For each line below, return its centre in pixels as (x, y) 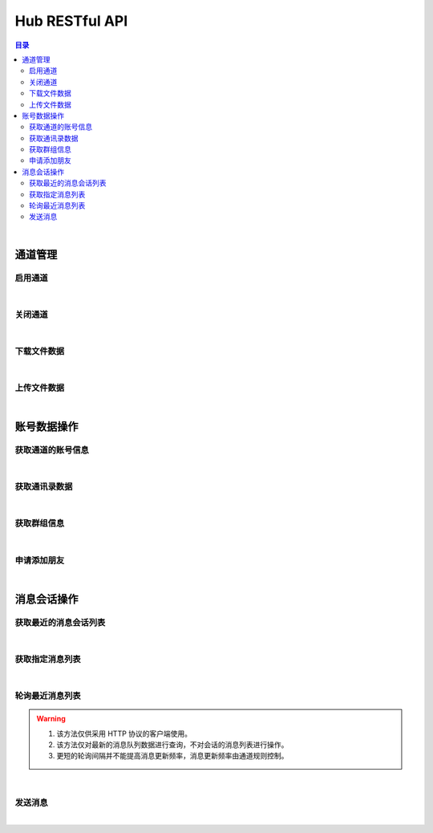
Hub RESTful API (71, 21)
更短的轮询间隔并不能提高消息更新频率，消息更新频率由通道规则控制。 (172, 756)
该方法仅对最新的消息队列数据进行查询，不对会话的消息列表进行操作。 (172, 744)
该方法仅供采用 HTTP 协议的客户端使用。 (124, 733)
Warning (51, 719)
